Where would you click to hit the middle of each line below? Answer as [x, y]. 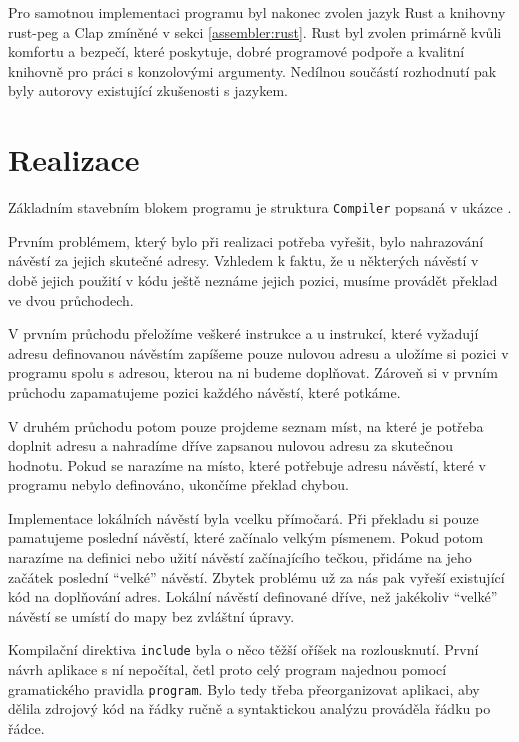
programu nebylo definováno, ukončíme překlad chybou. [178, 484]
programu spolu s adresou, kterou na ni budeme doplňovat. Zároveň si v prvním [253, 372]
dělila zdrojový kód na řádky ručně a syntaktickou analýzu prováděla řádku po [249, 708]
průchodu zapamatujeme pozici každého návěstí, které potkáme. [204, 391]
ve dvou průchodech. [71, 299]
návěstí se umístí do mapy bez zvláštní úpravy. [151, 615]
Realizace [74, 159]
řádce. [26, 727]
